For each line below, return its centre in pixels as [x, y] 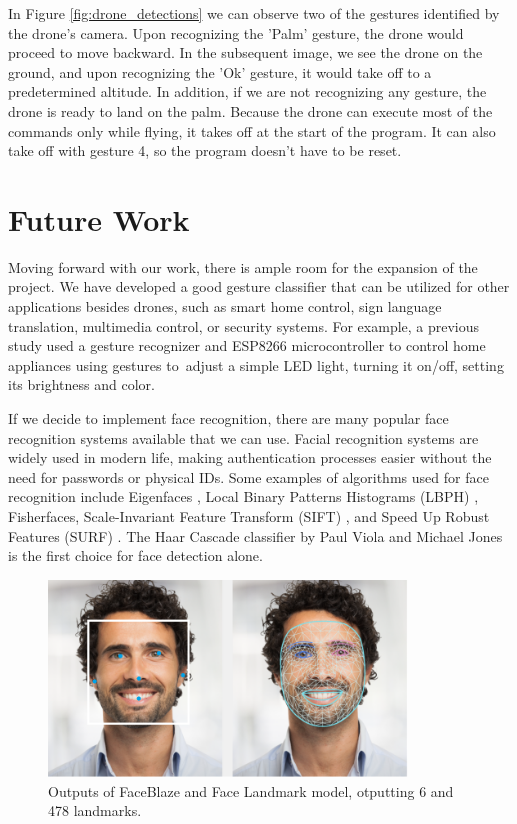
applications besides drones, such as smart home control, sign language [225, 306]
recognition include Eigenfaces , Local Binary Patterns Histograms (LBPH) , [243, 496]
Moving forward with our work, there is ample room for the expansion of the [243, 266]
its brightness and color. [81, 384]
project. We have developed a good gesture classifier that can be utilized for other [259, 286]
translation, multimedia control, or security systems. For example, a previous [244, 325]
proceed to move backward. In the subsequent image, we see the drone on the [245, 52]
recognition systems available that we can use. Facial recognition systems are [243, 437]
